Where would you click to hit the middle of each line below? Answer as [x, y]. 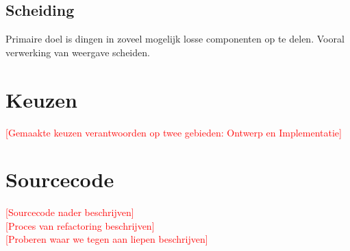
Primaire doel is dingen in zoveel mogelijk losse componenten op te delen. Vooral [175, 39]
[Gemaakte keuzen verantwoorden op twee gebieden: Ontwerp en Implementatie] [174, 132]
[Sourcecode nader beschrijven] [70, 212]
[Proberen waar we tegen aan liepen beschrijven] [107, 239]
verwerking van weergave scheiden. [78, 52]
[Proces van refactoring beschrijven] [80, 225]
